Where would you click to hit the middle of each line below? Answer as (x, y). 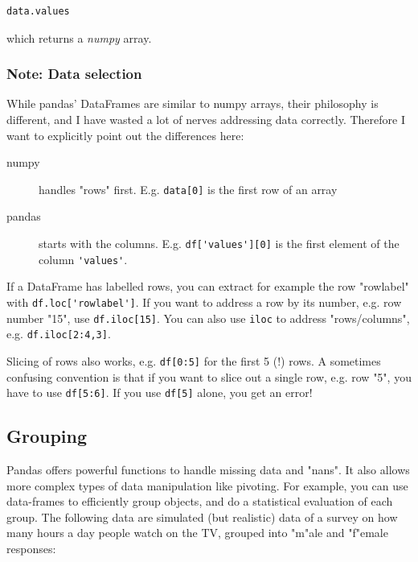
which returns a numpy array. (79, 37)
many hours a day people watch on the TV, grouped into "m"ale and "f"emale (197, 533)
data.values (38, 11)
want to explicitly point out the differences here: (125, 135)
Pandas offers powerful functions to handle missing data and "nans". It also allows (208, 470)
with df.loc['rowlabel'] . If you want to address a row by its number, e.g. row (204, 302)
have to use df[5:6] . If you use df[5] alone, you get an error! (160, 393)
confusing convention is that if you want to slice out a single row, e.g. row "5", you (209, 376)
